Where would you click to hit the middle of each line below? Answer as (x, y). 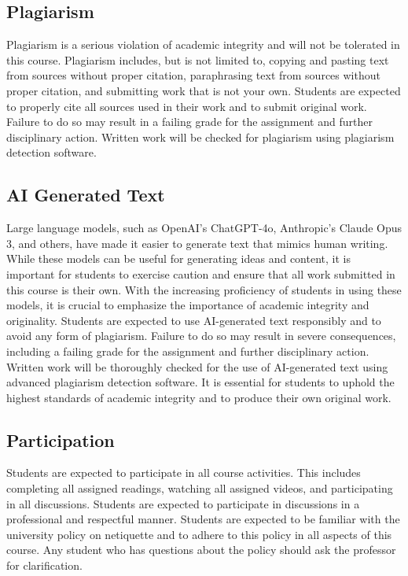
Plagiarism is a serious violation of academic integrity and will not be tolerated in (203, 44)
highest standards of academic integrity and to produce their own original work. (199, 397)
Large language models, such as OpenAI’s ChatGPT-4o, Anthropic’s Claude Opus (204, 228)
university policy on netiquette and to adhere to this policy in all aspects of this (199, 534)
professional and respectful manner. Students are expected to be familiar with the (203, 519)
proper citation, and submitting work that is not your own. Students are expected (204, 90)
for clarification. (44, 565)
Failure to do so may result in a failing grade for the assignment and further (189, 122)
